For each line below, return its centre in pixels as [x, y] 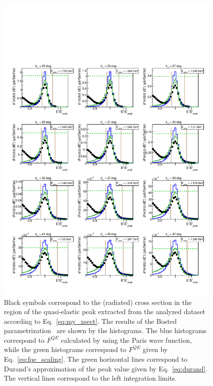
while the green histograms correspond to [65, 349]
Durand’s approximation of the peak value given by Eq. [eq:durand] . [106, 368]
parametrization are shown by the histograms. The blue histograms [105, 330]
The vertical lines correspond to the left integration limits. [90, 378]
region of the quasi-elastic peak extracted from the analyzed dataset [105, 311]
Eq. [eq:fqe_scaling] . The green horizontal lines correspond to [96, 359]
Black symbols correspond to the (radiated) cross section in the [98, 302]
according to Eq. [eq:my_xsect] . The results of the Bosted [90, 321]
